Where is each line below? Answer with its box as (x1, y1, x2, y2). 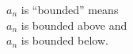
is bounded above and (21, 16, 127, 33)
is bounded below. (21, 32, 108, 49)
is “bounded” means (21, 2, 119, 17)
